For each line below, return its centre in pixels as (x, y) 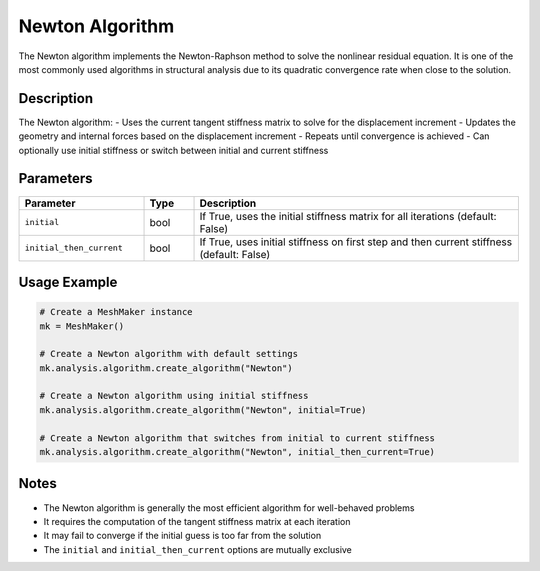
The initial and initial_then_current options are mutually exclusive (197, 549)
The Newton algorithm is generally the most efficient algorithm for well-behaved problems (229, 507)
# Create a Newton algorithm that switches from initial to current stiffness (237, 438)
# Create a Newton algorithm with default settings (169, 354)
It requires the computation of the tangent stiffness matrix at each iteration (197, 521)
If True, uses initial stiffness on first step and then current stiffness (356, 242)
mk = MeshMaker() (82, 326)
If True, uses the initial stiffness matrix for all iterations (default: (348, 216)
